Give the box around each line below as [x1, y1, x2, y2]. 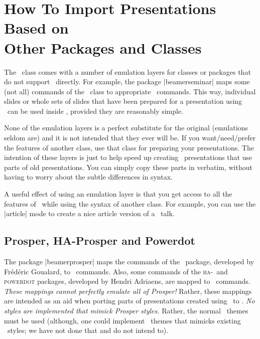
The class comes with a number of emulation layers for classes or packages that [4, 66, 251, 77]
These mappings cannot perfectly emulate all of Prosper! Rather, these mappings [4, 285, 252, 296]
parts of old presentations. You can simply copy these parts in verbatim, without [4, 161, 252, 172]
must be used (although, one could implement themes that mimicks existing [4, 315, 241, 325]
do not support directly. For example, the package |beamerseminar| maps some [4, 76, 250, 87]
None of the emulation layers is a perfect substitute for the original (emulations [4, 122, 248, 133]
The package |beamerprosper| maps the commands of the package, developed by [4, 256, 254, 267]
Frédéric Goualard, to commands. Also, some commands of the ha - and [4, 266, 228, 276]
